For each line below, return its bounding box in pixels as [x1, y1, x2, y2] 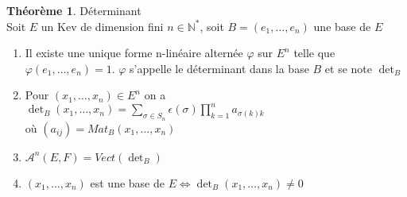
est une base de [90, 174, 165, 191]
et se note [324, 60, 373, 76]
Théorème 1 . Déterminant [6, 2, 141, 18]
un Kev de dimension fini [41, 17, 164, 34]
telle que [293, 44, 335, 61]
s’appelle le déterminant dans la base [130, 60, 309, 76]
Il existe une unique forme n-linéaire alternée [25, 44, 243, 61]
